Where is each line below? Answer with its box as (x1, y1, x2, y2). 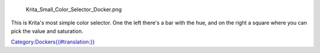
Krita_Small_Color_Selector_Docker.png (25, 6, 122, 13)
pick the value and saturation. (11, 27, 84, 35)
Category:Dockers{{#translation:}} (11, 38, 95, 45)
